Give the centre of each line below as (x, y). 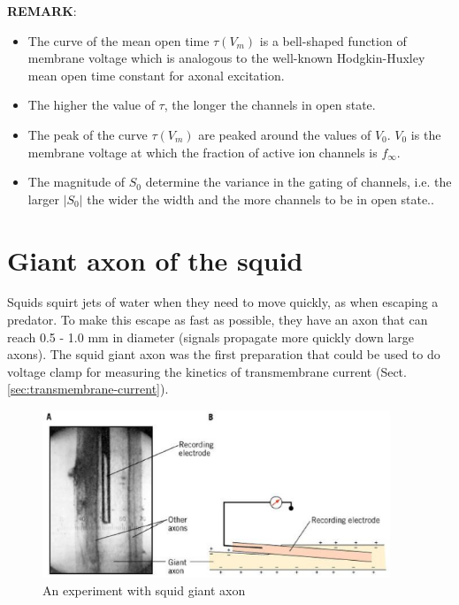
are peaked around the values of (285, 134)
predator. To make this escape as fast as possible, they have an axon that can (218, 320)
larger (43, 199)
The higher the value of (91, 105)
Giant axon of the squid (155, 260)
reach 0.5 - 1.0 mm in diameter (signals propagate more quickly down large (210, 337)
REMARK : (42, 11)
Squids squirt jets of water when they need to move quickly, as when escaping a (223, 302)
